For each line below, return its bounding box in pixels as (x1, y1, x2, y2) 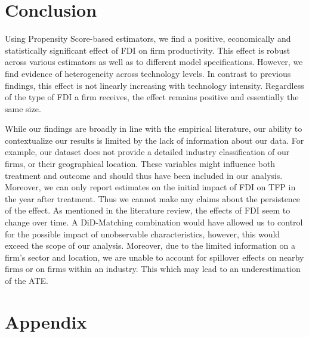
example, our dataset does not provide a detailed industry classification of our (5, 146, 290, 158)
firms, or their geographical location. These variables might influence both (5, 157, 276, 170)
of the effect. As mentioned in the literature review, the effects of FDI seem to (5, 204, 291, 217)
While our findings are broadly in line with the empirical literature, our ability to (5, 122, 302, 135)
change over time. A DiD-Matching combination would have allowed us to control (5, 216, 303, 228)
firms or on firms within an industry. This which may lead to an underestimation (5, 262, 301, 275)
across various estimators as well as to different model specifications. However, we (5, 55, 303, 68)
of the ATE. (5, 274, 48, 286)
